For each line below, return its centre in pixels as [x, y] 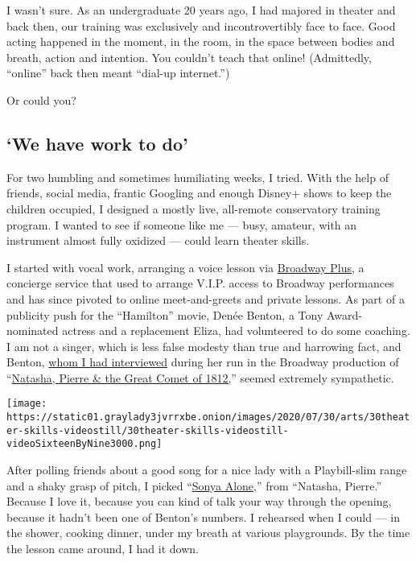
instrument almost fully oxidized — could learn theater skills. [158, 240]
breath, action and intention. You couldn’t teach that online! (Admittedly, [189, 57]
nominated [33, 331]
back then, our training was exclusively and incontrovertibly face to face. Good [201, 25]
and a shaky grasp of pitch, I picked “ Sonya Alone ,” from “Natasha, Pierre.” [194, 485]
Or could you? [41, 99]
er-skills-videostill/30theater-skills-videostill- [148, 430]
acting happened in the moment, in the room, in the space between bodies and [201, 41]
